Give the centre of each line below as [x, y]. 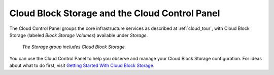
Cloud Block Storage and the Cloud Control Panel [115, 13]
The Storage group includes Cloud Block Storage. [74, 47]
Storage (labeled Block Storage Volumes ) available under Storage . [79, 35]
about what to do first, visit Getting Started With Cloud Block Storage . [82, 65]
